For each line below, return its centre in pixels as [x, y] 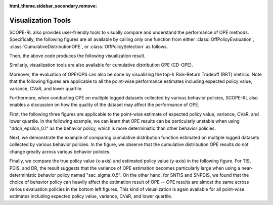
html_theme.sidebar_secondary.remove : [53, 6]
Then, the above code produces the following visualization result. [77, 56]
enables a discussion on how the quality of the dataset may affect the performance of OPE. [104, 105]
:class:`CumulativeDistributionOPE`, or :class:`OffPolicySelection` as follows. [89, 46]
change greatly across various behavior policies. [60, 151]
